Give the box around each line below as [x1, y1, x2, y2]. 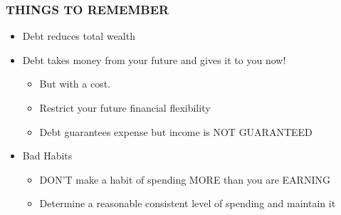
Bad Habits [22, 148, 73, 163]
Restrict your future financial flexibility [39, 100, 211, 115]
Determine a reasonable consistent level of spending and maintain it [39, 196, 336, 211]
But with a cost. [39, 76, 111, 91]
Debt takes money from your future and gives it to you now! [22, 52, 286, 67]
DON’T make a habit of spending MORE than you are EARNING [39, 172, 330, 187]
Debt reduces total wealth [22, 28, 135, 43]
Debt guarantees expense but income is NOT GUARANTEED [39, 124, 313, 139]
